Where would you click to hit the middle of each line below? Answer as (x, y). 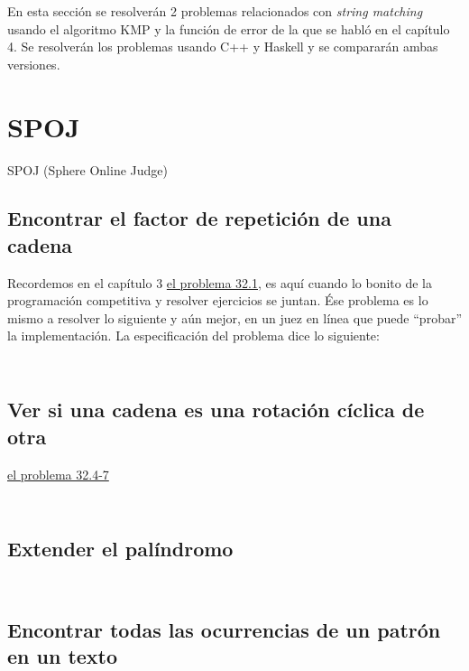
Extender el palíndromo (120, 548)
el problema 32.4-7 (58, 474)
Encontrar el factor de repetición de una (199, 218)
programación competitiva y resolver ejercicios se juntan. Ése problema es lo (218, 300)
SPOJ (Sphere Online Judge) (87, 169)
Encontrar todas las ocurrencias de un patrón (224, 629)
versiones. (34, 64)
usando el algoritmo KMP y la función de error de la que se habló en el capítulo (229, 28)
